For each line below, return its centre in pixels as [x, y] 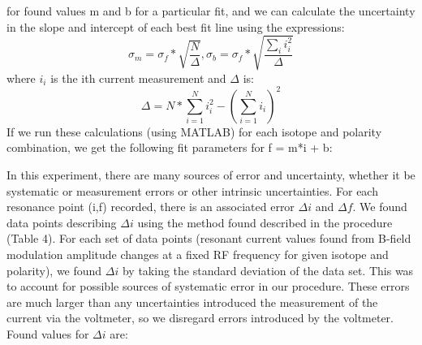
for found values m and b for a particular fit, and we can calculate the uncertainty [211, 11]
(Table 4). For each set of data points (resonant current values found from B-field [209, 238]
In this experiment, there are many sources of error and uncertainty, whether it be [211, 175]
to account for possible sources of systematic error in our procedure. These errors [208, 286]
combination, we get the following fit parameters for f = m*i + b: [170, 147]
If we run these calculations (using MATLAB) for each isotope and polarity [194, 131]
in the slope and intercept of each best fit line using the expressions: [176, 26]
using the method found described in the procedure [265, 222]
